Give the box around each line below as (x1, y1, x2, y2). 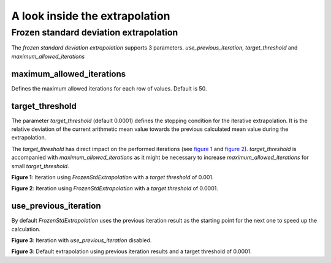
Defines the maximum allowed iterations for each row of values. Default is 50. (11, 84, 207, 92)
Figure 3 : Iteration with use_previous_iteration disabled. (11, 237, 152, 244)
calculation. (11, 225, 41, 232)
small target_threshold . (11, 162, 70, 169)
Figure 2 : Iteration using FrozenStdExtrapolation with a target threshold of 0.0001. (11, 185, 219, 192)
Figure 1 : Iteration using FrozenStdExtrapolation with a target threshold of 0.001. (11, 173, 214, 180)
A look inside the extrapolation (11, 9, 171, 23)
